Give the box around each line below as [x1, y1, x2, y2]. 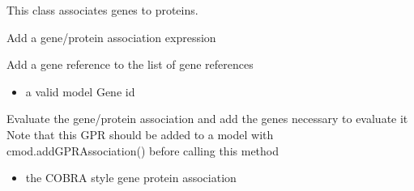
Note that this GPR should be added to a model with [6, 125, 274, 142]
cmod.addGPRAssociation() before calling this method [6, 142, 280, 159]
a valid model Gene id [25, 83, 135, 100]
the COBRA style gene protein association [25, 169, 237, 186]
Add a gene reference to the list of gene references [6, 56, 254, 73]
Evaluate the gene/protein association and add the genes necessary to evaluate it [6, 110, 408, 127]
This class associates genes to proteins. [6, 2, 198, 18]
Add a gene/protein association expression [6, 28, 216, 45]
